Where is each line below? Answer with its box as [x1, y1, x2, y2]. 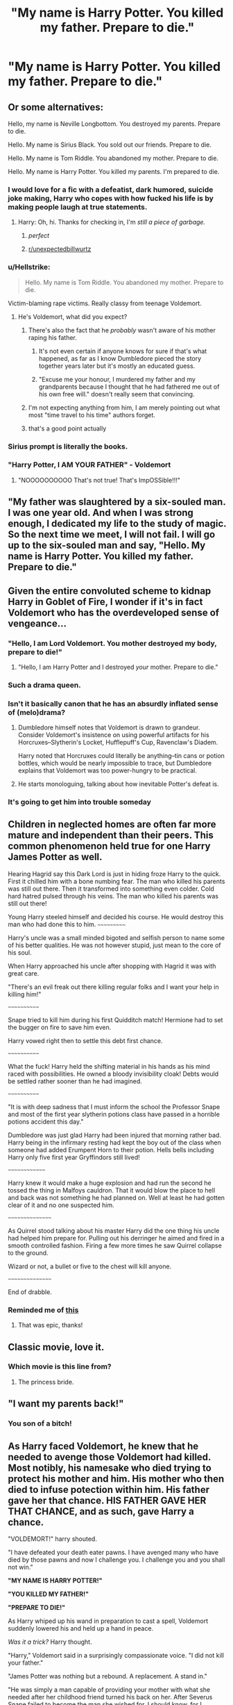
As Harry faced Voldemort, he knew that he [8, 1440, 199, 1452]
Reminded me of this [8, 1305, 79, 1315]
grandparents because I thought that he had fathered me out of [38, 382, 220, 391]
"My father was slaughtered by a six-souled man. [8, 496, 226, 508]
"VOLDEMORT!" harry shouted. [8, 1535, 98, 1543]
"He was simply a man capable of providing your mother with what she [8, 1685, 211, 1694]
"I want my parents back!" [8, 1398, 124, 1409]
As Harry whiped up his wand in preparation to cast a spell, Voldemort [8, 1617, 209, 1625]
